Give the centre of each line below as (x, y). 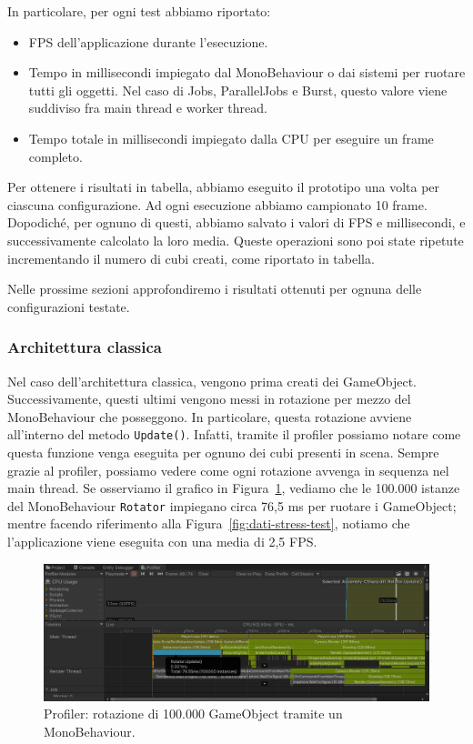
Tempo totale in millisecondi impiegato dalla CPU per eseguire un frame (231, 138)
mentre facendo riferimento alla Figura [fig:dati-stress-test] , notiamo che (209, 523)
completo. (55, 156)
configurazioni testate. (69, 306)
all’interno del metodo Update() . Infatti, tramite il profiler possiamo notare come (234, 434)
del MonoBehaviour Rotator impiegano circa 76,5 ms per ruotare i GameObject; (232, 505)
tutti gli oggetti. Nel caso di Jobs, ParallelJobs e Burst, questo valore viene (238, 90)
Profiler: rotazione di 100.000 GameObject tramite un (193, 714)
